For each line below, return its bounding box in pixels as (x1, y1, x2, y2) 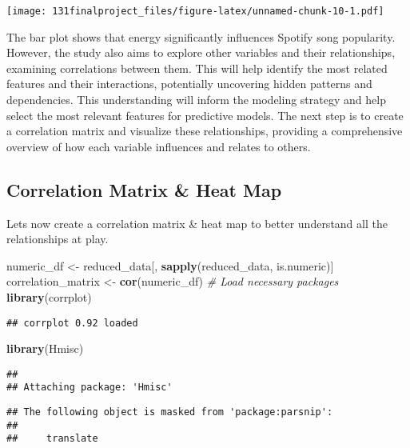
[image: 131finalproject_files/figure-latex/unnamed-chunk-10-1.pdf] (6, 6, 384, 17)
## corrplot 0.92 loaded (6, 317, 138, 329)
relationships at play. (6, 230, 109, 247)
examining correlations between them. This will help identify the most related (6, 59, 388, 76)
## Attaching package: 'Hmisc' (6, 382, 173, 394)
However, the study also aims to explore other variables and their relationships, (6, 44, 396, 61)
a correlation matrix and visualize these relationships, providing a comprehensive (6, 122, 403, 139)
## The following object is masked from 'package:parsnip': (6, 406, 333, 418)
